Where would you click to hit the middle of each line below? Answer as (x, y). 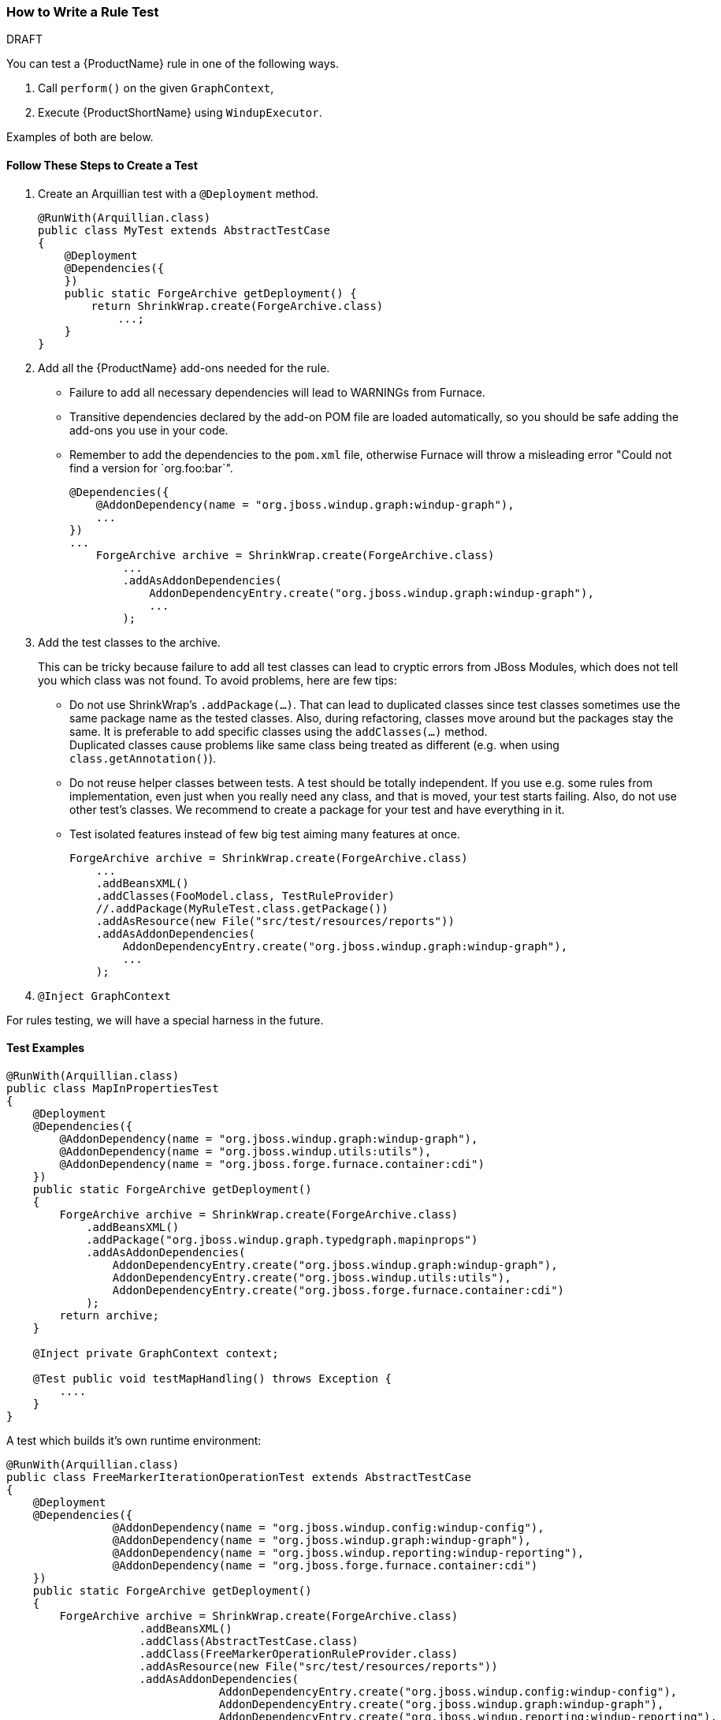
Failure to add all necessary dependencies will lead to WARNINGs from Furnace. (277, 392)
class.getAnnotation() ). (143, 758)
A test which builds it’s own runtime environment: (134, 1440)
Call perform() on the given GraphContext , (156, 88)
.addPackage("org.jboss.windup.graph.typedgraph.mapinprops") (282, 1239)
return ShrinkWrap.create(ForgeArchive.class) (237, 306)
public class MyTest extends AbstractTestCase (184, 230)
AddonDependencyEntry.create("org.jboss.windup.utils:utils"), (312, 1277)
